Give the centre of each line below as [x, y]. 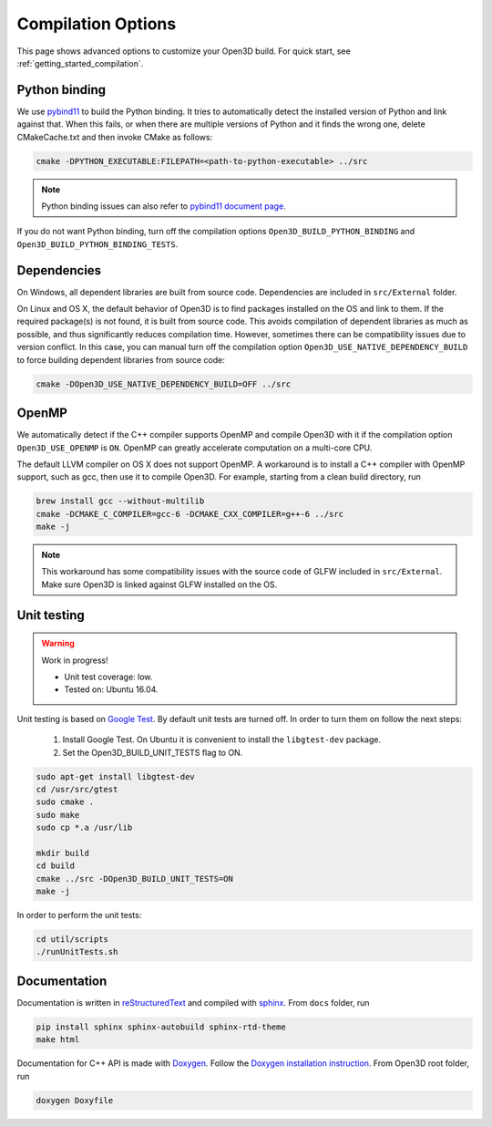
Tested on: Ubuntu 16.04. [111, 689]
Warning [58, 644]
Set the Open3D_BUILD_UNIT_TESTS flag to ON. [153, 752]
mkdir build [63, 853]
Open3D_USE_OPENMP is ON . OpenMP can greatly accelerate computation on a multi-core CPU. [195, 448]
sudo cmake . [65, 802]
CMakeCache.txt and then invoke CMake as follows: [115, 137]
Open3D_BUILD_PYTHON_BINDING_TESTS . [97, 244]
